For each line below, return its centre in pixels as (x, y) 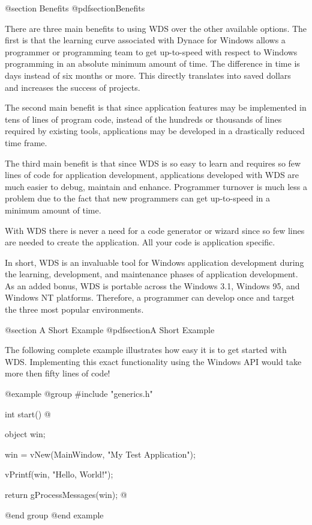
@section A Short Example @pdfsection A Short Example (110, 329)
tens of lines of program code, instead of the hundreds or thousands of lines (143, 119)
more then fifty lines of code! (58, 373)
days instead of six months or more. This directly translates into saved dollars (148, 75)
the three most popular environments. (74, 309)
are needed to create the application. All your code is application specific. (140, 242)
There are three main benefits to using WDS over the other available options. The (156, 28)
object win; (25, 434)
